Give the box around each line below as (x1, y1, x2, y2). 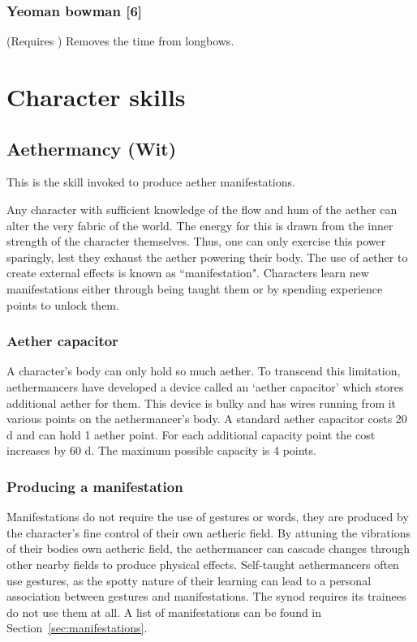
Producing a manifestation (6, 476, 183, 496)
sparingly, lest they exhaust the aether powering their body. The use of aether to (6, 248, 408, 265)
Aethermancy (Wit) (6, 135, 177, 160)
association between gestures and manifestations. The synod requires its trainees (6, 588, 406, 605)
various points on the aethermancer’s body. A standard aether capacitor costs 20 (6, 410, 407, 427)
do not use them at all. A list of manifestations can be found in (6, 603, 322, 620)
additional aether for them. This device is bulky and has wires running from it (6, 394, 397, 411)
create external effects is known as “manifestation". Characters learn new (6, 264, 369, 281)
